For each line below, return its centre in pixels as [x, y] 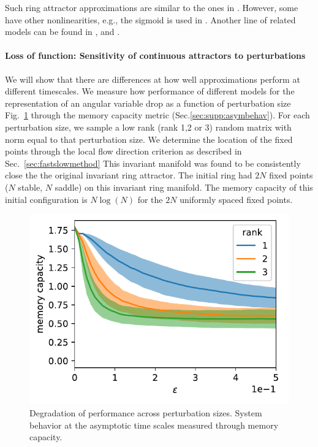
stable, [30, 187]
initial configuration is [46, 199]
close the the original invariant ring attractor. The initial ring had [129, 175]
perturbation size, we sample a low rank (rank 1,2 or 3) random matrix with [148, 127]
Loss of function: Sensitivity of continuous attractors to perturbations [155, 55]
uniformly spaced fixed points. [236, 199]
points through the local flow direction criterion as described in [123, 151]
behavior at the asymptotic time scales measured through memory [154, 425]
